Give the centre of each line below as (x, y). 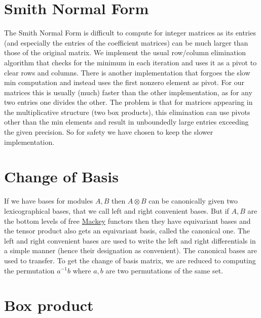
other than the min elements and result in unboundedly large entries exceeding (126, 122)
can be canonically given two (193, 201)
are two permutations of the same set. (164, 270)
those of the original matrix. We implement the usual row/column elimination (125, 52)
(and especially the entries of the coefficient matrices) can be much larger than (126, 42)
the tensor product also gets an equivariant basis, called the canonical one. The (127, 231)
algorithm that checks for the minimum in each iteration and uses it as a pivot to (130, 62)
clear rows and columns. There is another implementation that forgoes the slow (127, 72)
